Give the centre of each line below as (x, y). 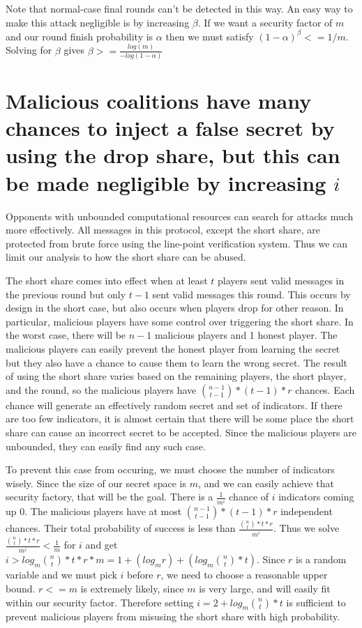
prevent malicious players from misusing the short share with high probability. (173, 616)
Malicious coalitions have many (159, 101)
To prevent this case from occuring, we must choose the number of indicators (170, 469)
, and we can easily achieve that (266, 483)
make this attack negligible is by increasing (98, 22)
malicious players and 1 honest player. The (246, 335)
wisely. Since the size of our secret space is (96, 483)
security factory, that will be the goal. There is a (110, 497)
